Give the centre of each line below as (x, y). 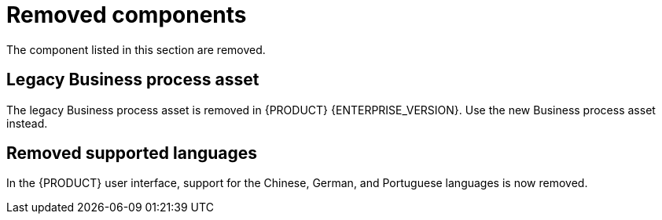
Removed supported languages (132, 153)
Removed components (127, 15)
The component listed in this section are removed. (136, 49)
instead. (27, 123)
